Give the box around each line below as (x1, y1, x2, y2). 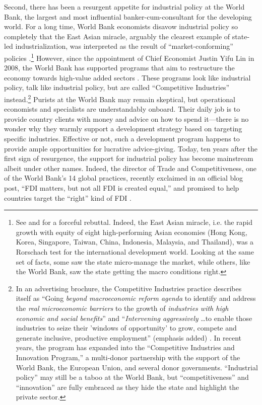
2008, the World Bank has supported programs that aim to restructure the (4, 62, 235, 73)
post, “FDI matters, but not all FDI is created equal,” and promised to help (4, 183, 239, 193)
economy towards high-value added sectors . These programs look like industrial (4, 72, 251, 83)
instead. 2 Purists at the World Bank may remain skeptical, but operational (4, 93, 236, 104)
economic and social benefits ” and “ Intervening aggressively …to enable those (16, 312, 252, 323)
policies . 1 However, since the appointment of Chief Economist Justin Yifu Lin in (4, 51, 254, 63)
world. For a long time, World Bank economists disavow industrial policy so (4, 21, 238, 32)
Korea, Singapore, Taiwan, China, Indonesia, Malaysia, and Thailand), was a (16, 236, 254, 247)
